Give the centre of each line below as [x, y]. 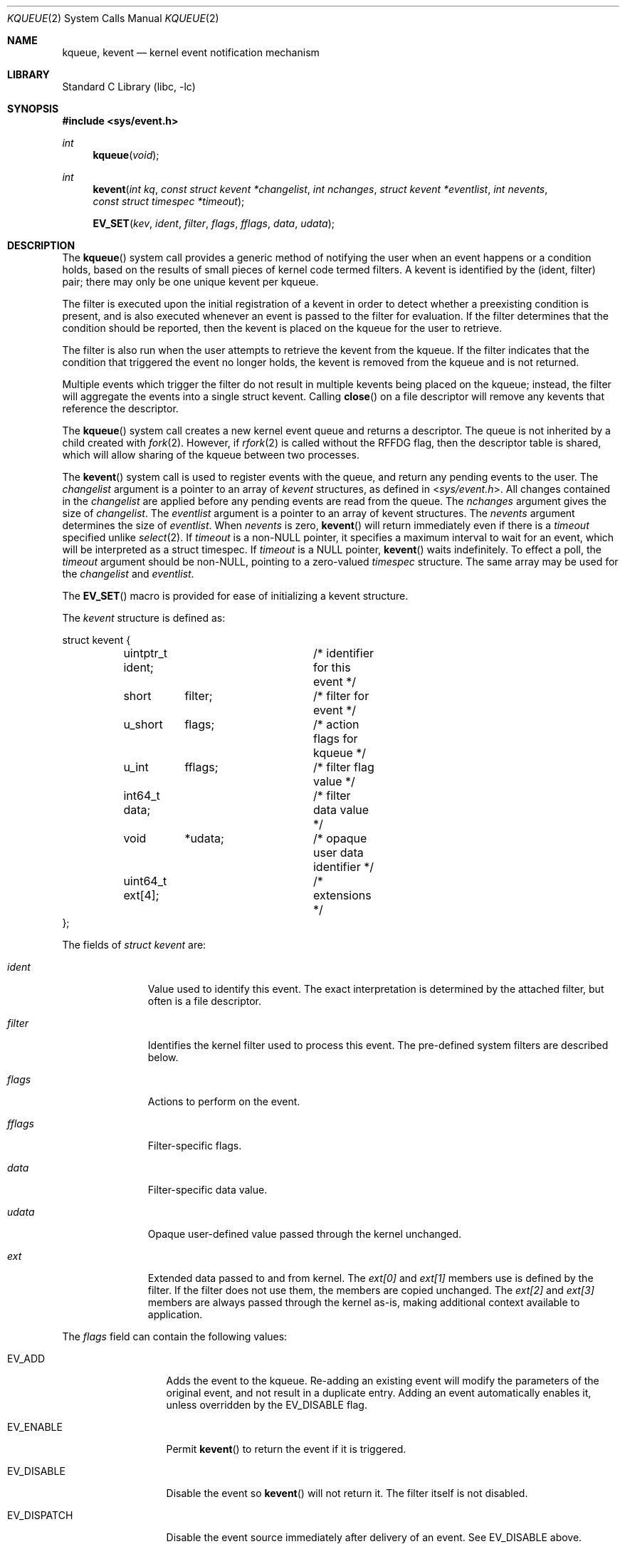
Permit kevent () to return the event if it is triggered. [286, 1449]
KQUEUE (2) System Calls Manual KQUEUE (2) [113, 18]
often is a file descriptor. [205, 1001]
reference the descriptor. [120, 408]
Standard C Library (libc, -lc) [129, 87]
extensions [342, 895]
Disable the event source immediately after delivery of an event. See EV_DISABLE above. [374, 1537]
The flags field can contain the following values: [175, 1336]
